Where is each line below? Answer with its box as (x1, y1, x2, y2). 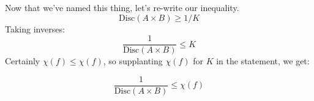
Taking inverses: (5, 22, 65, 35)
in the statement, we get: (216, 54, 310, 67)
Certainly (5, 54, 40, 67)
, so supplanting (103, 54, 163, 67)
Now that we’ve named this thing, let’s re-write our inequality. (5, 1, 239, 13)
